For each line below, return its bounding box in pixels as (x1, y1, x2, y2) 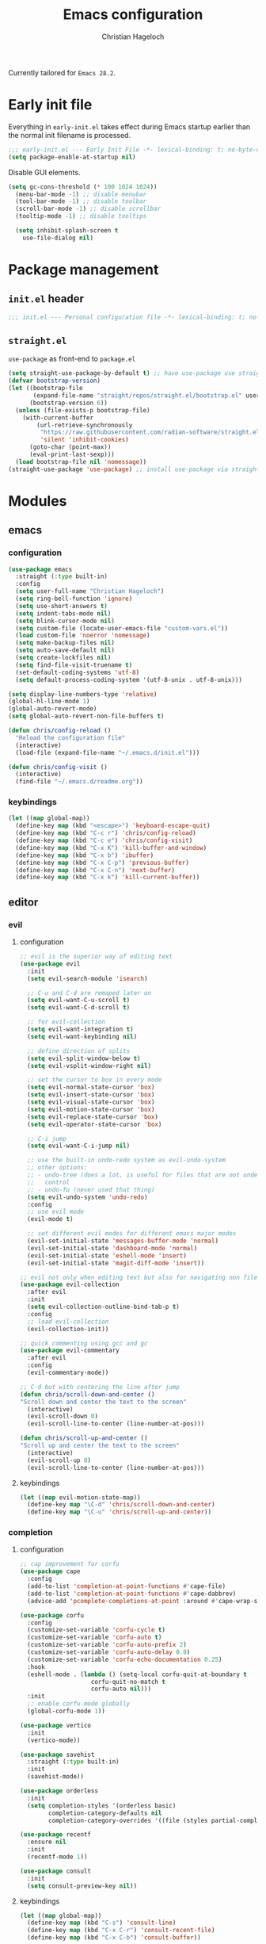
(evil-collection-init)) (27, 1325, 109, 1333)
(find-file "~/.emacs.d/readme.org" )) (15, 778, 144, 786)
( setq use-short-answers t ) (15, 602, 108, 610)
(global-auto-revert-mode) (8, 705, 97, 713)
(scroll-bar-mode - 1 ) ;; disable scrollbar (15, 205, 161, 213)
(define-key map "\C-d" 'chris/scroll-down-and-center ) (27, 1501, 215, 1509)
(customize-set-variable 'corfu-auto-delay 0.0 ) (27, 1648, 191, 1656)
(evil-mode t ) (27, 1215, 74, 1223)
